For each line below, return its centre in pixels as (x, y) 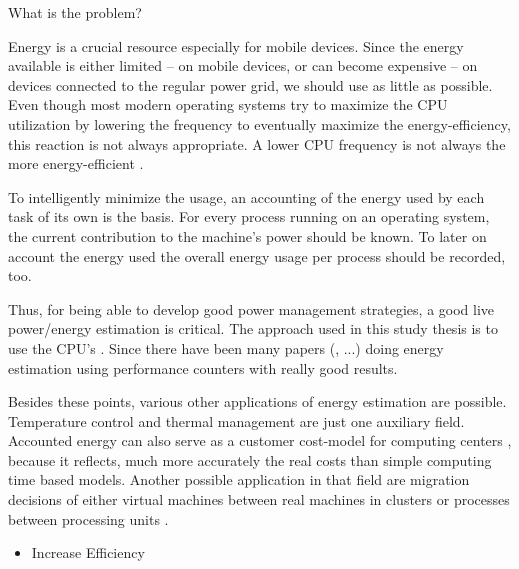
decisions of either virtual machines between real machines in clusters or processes (259, 499)
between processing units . (88, 518)
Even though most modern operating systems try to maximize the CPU (228, 104)
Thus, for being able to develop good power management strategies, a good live (251, 308)
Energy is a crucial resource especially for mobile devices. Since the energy (236, 45)
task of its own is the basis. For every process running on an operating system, (249, 216)
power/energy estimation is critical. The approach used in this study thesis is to (253, 328)
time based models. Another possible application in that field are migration (239, 479)
